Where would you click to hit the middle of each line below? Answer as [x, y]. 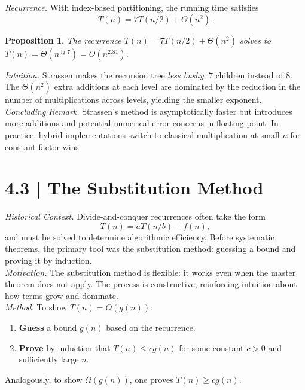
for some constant [211, 347]
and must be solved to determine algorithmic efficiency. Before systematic [140, 237]
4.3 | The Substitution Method [134, 188]
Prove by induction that [65, 347]
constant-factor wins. [43, 146]
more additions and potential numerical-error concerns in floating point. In [142, 123]
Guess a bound [48, 327]
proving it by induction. [48, 260]
